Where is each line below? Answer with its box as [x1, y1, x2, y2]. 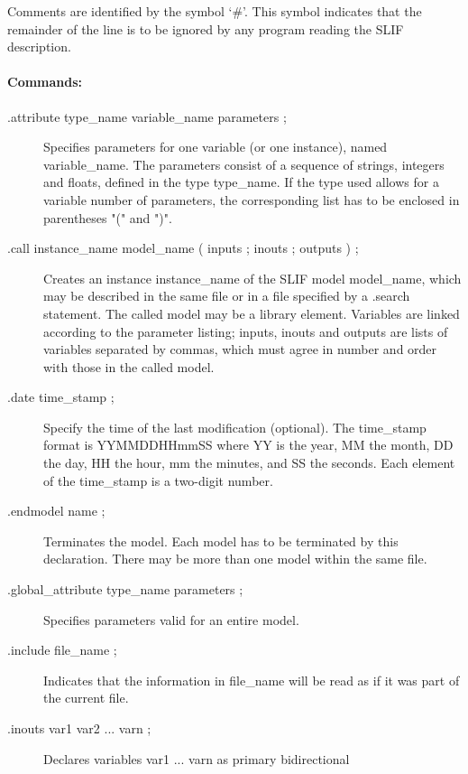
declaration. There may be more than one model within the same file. [43, 549, 427, 568]
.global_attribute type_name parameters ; [7, 580, 243, 599]
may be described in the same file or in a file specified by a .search [43, 286, 410, 305]
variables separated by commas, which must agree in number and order [43, 340, 437, 359]
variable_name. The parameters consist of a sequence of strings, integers [43, 154, 445, 173]
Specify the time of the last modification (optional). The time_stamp [43, 417, 427, 436]
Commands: [7, 72, 83, 91]
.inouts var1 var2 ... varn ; [7, 719, 151, 738]
